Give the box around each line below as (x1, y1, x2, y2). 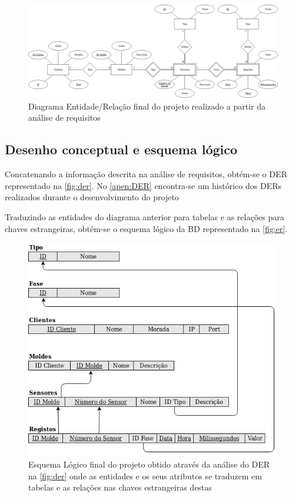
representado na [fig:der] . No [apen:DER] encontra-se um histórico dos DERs (5, 179, 281, 191)
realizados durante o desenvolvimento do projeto (5, 191, 179, 203)
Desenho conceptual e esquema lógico (5, 140, 238, 158)
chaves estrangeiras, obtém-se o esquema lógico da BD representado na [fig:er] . (5, 222, 288, 234)
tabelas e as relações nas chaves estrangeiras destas (28, 481, 212, 493)
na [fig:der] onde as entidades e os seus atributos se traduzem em (28, 469, 262, 482)
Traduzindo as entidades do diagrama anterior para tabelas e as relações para (5, 210, 284, 223)
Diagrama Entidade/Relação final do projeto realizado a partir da (28, 100, 266, 112)
